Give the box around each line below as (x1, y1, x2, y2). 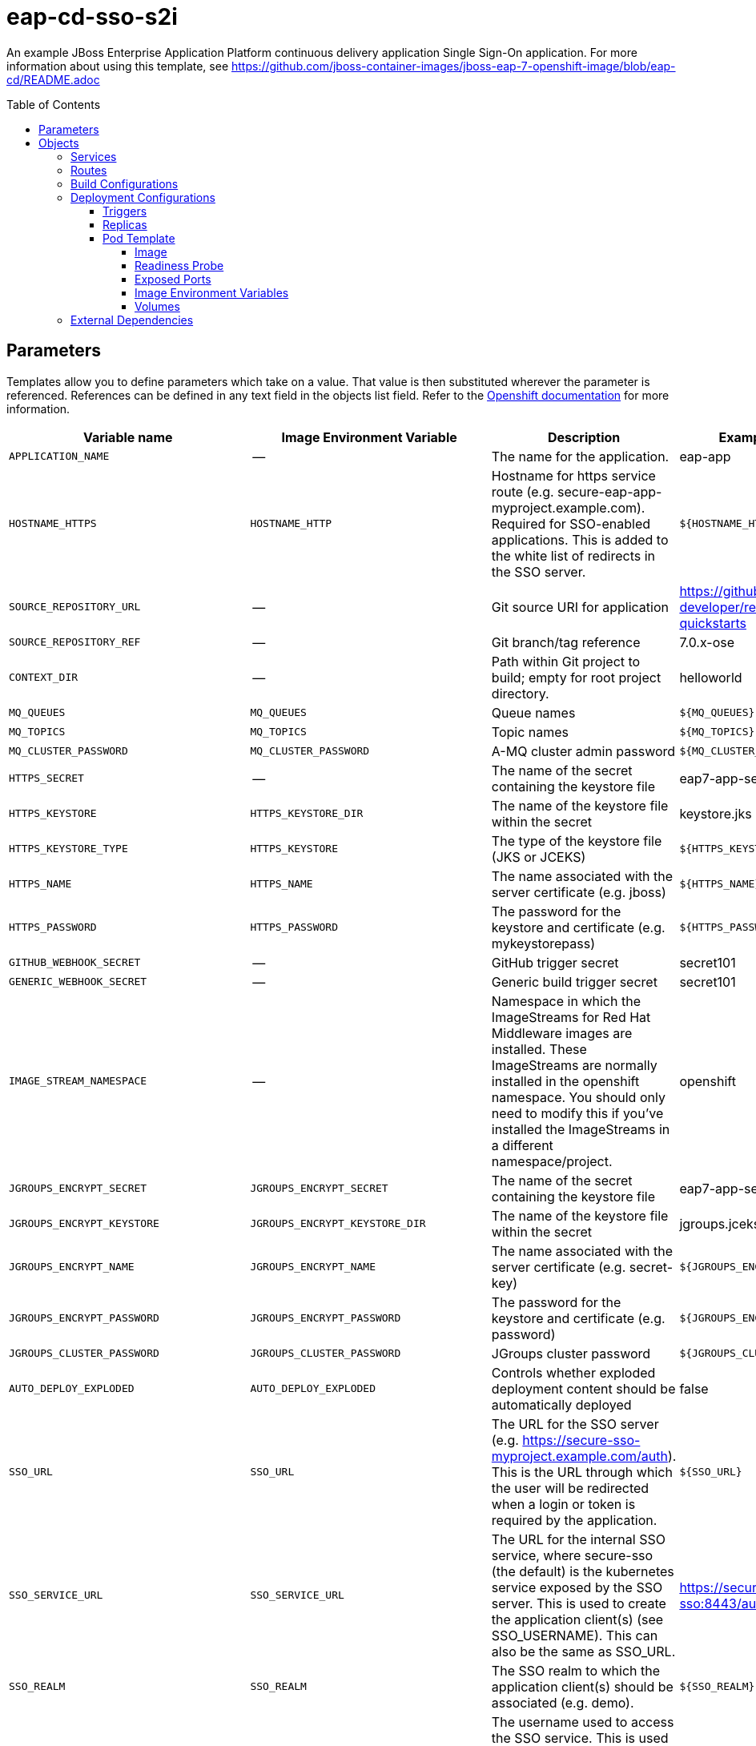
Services (70, 149, 117, 163)
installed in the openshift (491, 1072, 640, 1089)
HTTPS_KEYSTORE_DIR (250, 807, 364, 820)
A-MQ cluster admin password (491, 742, 676, 759)
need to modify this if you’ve (491, 1104, 664, 1121)
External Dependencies (70, 312, 194, 327)
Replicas (103, 217, 147, 231)
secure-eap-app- (557, 483, 662, 500)
